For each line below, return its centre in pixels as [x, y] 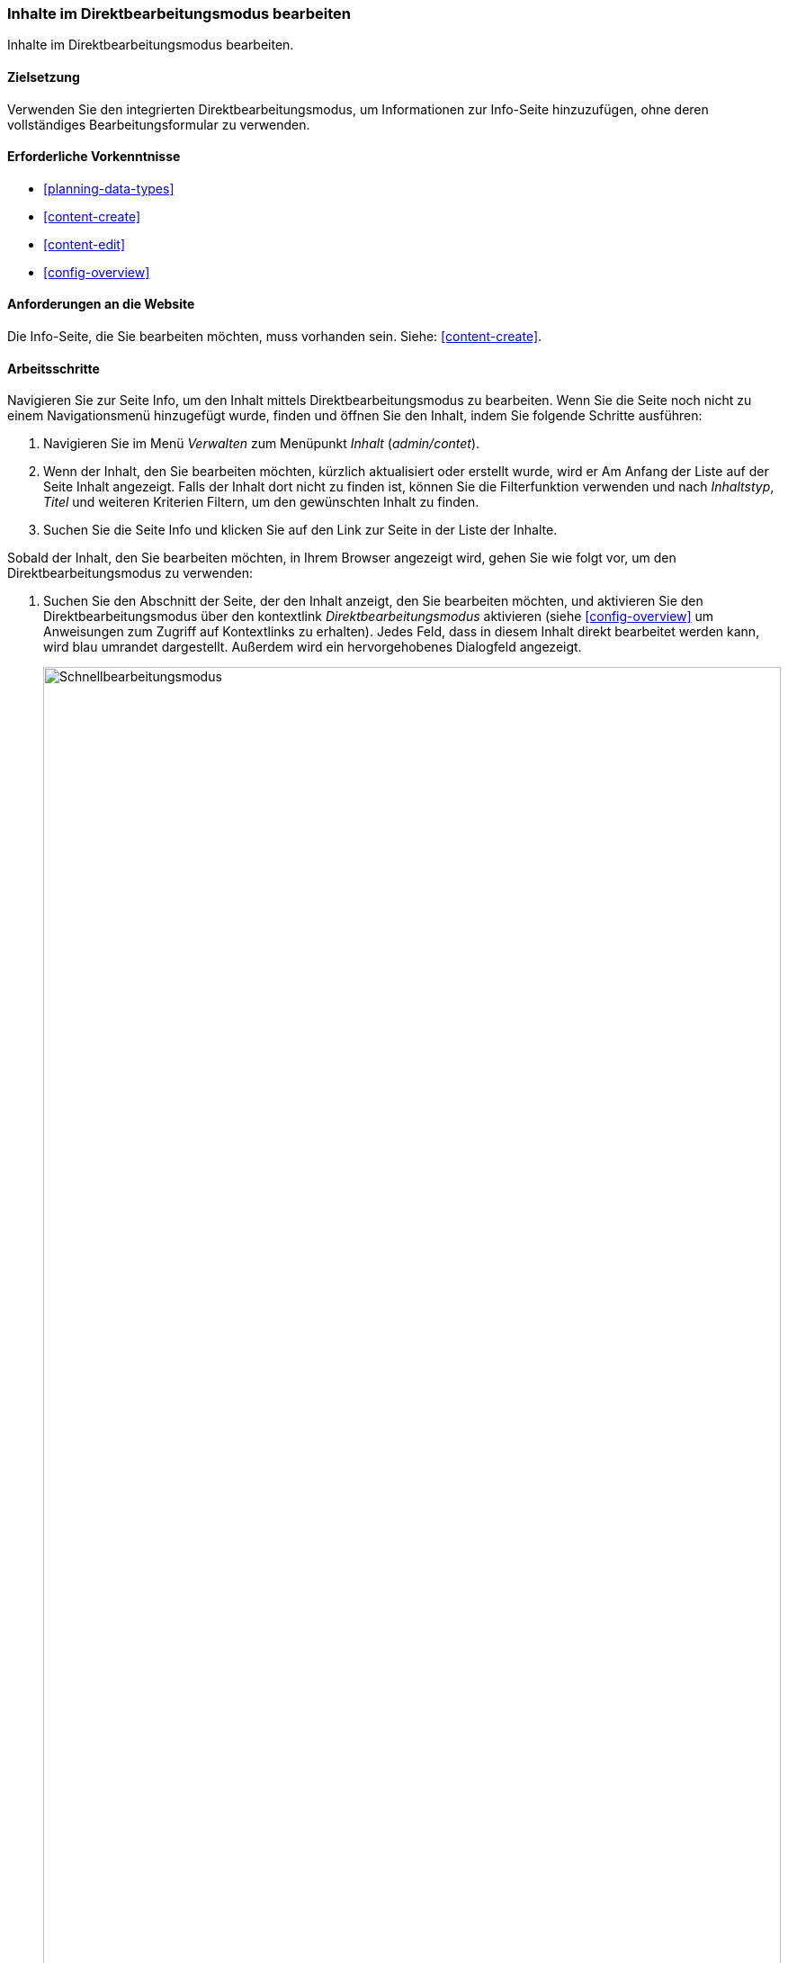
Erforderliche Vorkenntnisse [94, 157]
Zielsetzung [44, 77]
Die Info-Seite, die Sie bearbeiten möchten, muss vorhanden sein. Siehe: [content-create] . [275, 337]
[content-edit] [85, 244]
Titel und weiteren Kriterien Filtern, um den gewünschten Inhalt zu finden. [261, 502]
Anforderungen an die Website [101, 304]
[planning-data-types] [109, 188]
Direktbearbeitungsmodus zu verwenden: [130, 573]
